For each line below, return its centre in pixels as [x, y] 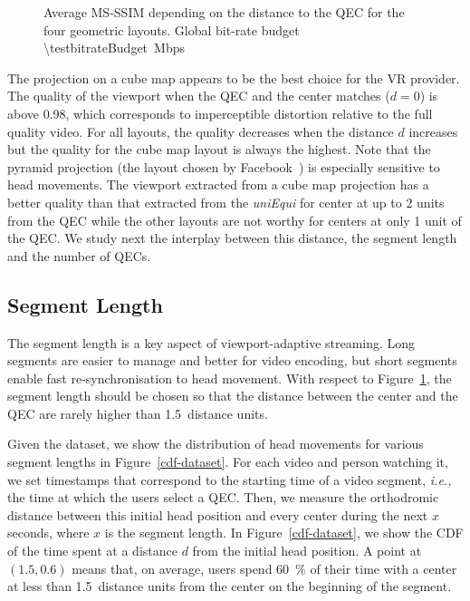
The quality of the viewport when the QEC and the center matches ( [199, 96]
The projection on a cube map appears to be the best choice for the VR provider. [234, 78]
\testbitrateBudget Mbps [114, 48]
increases [433, 131]
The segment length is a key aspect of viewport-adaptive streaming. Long [211, 342]
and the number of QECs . [79, 255]
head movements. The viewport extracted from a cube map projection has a [218, 184]
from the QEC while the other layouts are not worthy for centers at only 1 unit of [235, 220]
